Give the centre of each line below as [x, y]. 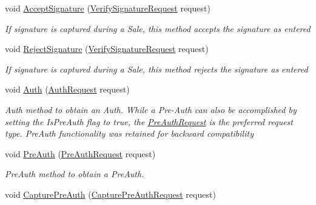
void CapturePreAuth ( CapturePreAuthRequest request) [110, 194]
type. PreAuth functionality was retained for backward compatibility [129, 133]
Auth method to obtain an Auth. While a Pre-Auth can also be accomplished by [151, 109]
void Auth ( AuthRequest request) [67, 89]
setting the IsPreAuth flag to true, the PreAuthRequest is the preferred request [149, 121]
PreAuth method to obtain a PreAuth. [75, 174]
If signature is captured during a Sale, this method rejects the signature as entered [156, 69]
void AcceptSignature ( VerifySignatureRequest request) [108, 8]
